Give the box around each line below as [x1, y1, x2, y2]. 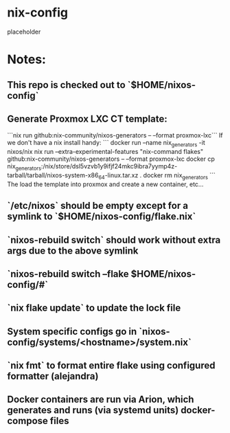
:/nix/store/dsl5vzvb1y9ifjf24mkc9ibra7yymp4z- [41, 162, 178, 170]
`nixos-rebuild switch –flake [7, 268, 129, 280]
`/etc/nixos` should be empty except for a [7, 200, 189, 212]
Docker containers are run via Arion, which [7, 394, 194, 406]
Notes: [7, 52, 47, 67]
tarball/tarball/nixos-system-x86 [7, 170, 99, 179]
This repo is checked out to [7, 79, 126, 91]
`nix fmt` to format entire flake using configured [7, 359, 216, 372]
